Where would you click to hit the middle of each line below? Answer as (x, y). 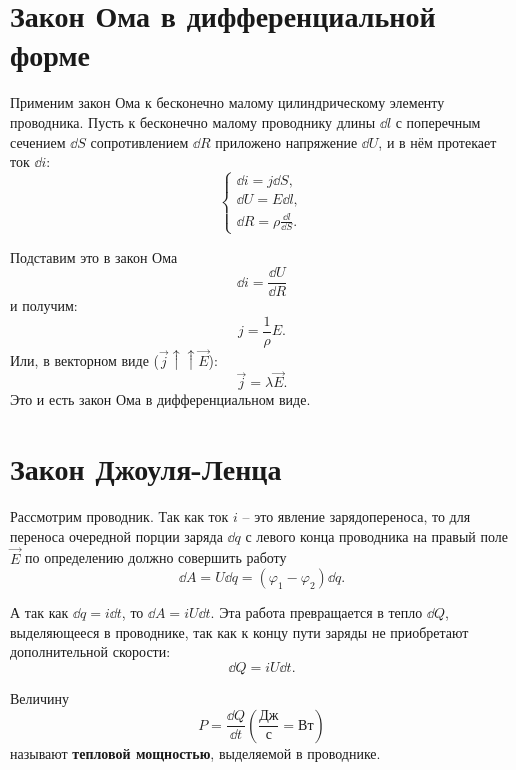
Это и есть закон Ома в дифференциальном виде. (160, 399)
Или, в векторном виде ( (85, 359)
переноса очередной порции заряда (116, 535)
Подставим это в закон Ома (94, 256)
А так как (39, 612)
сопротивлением (139, 141)
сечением (38, 141)
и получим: (44, 305)
